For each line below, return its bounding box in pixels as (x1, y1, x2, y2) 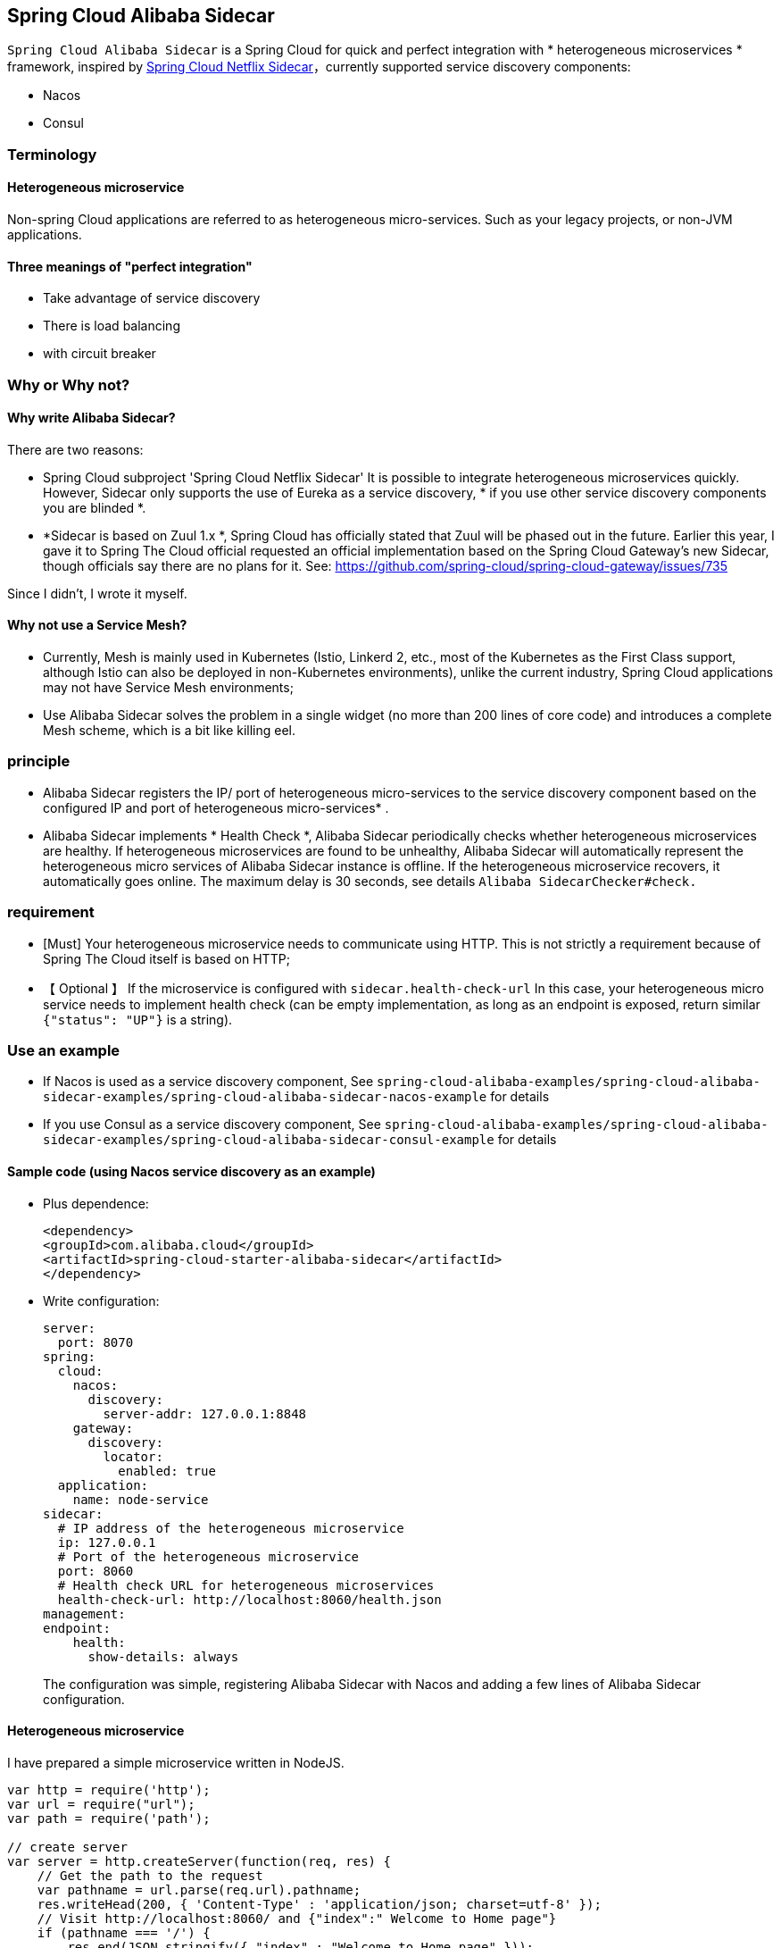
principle (7, 752, 71, 771)
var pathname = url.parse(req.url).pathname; (37, 1882, 361, 1897)
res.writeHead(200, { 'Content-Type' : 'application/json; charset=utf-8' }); (37, 1896, 602, 1911)
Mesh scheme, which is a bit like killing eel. (43, 723, 296, 739)
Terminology (7, 145, 97, 163)
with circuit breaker (43, 346, 156, 362)
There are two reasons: (7, 441, 144, 457)
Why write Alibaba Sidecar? (7, 410, 176, 426)
